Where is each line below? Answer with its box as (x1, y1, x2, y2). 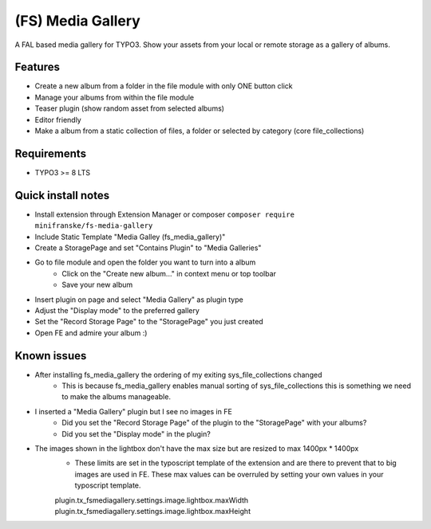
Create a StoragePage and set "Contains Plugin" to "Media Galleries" (34, 243, 262, 253)
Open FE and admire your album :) (34, 327, 148, 338)
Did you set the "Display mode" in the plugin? (61, 429, 211, 438)
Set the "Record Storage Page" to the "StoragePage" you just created (34, 317, 263, 327)
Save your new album (61, 280, 133, 290)
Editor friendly (34, 115, 81, 124)
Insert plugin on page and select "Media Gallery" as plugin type (34, 295, 243, 304)
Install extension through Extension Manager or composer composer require (34, 210, 295, 219)
